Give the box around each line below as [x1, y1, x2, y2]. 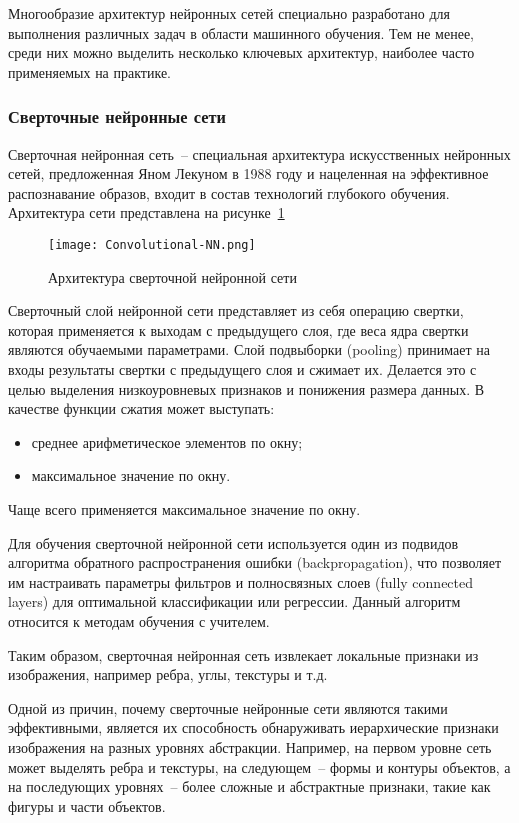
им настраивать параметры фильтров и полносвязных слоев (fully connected [8, 571, 474, 592]
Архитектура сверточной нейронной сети [48, 266, 297, 287]
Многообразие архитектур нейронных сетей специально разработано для [8, 3, 451, 23]
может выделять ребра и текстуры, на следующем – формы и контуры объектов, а [8, 756, 511, 777]
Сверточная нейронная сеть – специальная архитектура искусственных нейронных [8, 143, 511, 164]
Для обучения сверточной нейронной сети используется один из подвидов [8, 532, 459, 553]
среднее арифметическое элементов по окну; [31, 431, 303, 452]
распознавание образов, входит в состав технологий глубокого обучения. [8, 182, 450, 203]
